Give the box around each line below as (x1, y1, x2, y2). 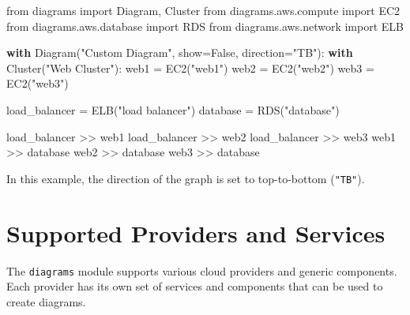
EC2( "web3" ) (6, 75, 69, 92)
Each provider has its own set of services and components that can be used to (6, 278, 383, 294)
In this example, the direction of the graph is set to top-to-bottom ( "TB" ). (6, 170, 365, 186)
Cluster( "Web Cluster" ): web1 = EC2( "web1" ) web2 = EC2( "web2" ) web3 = (6, 59, 374, 76)
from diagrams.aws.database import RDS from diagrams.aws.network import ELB (6, 17, 404, 34)
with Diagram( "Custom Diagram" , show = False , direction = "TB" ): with (6, 44, 353, 61)
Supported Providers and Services (6, 216, 386, 249)
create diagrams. (6, 293, 86, 309)
